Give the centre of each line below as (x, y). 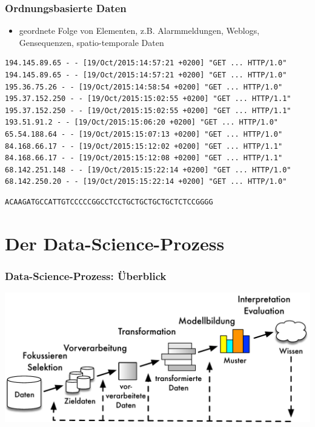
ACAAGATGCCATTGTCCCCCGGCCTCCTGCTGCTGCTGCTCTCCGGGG (109, 202)
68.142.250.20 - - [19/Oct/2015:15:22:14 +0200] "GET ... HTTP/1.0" (146, 182)
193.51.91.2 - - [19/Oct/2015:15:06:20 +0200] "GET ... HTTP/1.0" (142, 122)
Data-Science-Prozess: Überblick (86, 275)
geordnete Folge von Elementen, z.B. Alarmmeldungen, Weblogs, (139, 31)
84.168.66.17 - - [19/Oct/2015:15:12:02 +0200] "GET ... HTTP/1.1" (144, 146)
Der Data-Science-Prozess (115, 243)
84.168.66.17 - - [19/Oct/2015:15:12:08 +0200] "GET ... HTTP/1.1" (144, 158)
